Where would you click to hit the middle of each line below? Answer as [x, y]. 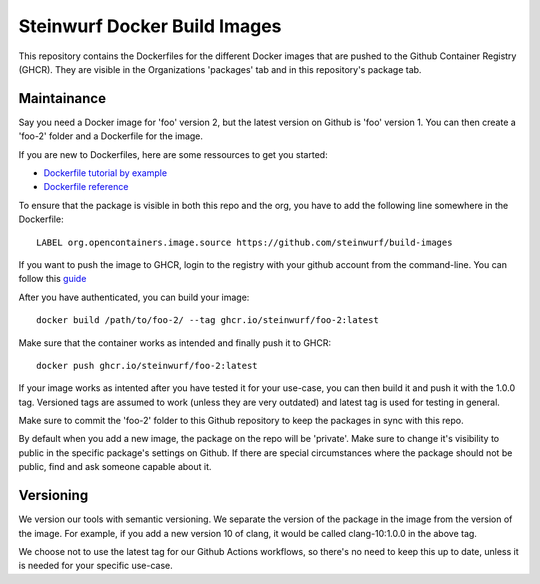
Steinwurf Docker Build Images [150, 26]
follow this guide [52, 279]
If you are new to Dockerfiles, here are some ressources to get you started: [173, 154]
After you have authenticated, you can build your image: [134, 297]
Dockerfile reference [86, 187]
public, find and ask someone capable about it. [115, 467]
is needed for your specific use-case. [96, 566]
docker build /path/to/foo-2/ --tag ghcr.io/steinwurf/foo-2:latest [207, 320]
